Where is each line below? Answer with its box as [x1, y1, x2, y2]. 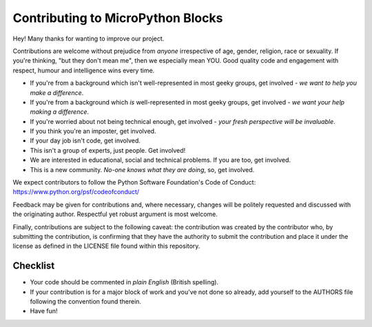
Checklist [12, 260, 55, 272]
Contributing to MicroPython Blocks [12, 10, 223, 25]
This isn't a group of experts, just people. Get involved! [30, 146, 186, 154]
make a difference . [30, 88, 84, 96]
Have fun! [30, 307, 58, 315]
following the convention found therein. [30, 297, 141, 306]
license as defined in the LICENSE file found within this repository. [12, 242, 200, 251]
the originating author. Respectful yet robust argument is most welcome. [12, 210, 218, 218]
